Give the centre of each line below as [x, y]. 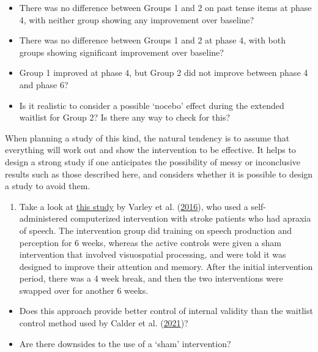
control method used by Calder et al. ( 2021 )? [104, 323]
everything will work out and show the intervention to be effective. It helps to [150, 150]
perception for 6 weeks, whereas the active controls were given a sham [150, 242]
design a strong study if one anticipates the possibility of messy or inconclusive [153, 161]
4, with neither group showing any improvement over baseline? [137, 19]
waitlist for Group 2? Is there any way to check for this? [125, 117]
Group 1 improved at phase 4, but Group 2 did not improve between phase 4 [164, 73]
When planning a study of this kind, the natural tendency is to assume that [147, 137]
